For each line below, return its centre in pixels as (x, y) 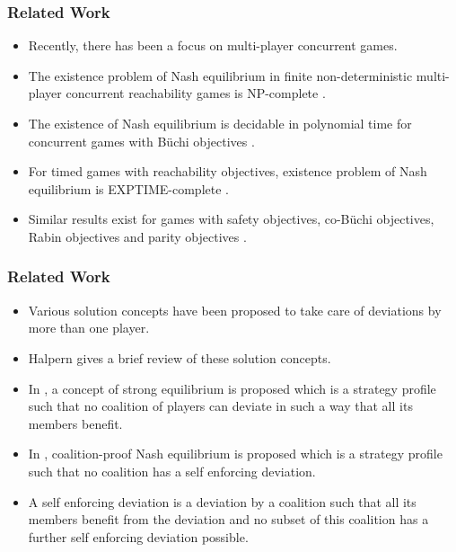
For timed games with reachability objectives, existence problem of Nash (228, 171)
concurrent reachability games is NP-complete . (196, 93)
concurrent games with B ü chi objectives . (141, 141)
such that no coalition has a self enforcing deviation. (172, 471)
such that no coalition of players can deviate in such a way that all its (220, 406)
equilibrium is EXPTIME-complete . (128, 188)
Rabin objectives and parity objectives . (137, 236)
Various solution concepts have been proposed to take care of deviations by (235, 310)
